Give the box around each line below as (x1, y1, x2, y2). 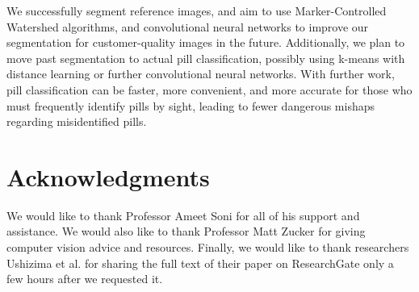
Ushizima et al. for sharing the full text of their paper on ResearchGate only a (6, 254, 394, 271)
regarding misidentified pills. (6, 113, 147, 130)
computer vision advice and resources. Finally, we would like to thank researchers (6, 239, 409, 256)
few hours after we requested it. (6, 270, 163, 287)
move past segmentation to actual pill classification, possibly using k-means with (6, 49, 405, 66)
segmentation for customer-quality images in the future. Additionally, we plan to (6, 34, 405, 51)
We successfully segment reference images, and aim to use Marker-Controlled (6, 2, 387, 19)
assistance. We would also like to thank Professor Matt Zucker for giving (6, 223, 366, 240)
